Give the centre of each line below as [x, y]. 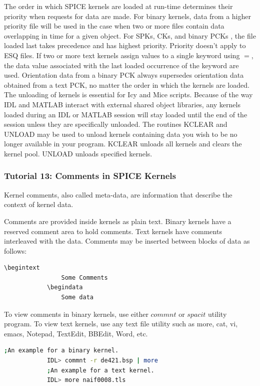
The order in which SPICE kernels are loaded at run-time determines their [118, 6]
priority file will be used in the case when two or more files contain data [114, 26]
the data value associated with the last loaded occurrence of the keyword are [121, 65]
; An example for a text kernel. [100, 370]
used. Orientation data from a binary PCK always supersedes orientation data [124, 75]
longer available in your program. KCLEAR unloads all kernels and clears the [123, 144]
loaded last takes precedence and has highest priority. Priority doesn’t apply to [125, 45]
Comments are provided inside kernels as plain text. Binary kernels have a [118, 221]
